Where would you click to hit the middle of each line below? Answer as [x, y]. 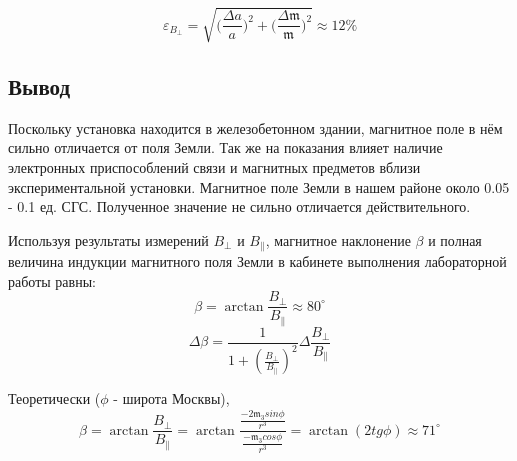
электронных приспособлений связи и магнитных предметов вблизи [214, 166]
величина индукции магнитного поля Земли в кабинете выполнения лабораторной [257, 261]
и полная [455, 239]
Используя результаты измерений [108, 239]
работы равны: [52, 280]
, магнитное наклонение [338, 239]
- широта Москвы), [171, 398]
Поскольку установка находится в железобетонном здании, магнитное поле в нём [255, 127]
